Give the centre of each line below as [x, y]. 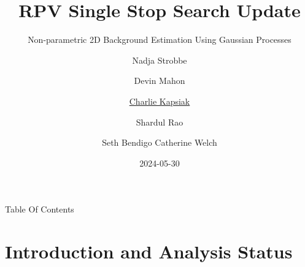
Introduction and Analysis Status [149, 251]
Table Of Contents [40, 209]
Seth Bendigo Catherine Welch [160, 142]
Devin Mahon [160, 81]
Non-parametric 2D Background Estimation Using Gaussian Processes [160, 39]
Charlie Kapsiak [160, 101]
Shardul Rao [160, 122]
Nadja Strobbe [160, 60]
